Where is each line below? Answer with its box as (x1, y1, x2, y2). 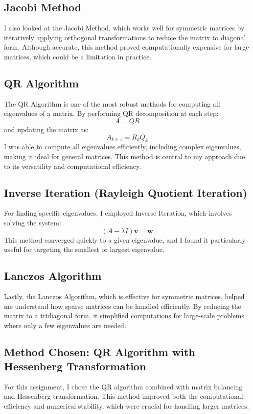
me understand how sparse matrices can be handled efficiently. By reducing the (4, 301, 241, 311)
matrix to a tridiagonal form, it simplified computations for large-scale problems (4, 310, 244, 321)
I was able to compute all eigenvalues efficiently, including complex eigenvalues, (4, 141, 241, 152)
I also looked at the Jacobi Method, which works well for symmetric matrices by (4, 23, 245, 33)
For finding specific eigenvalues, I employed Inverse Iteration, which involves (4, 208, 232, 218)
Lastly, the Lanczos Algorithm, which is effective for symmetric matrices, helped (4, 291, 245, 301)
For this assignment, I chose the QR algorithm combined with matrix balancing (4, 381, 243, 391)
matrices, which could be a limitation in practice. (4, 51, 152, 61)
